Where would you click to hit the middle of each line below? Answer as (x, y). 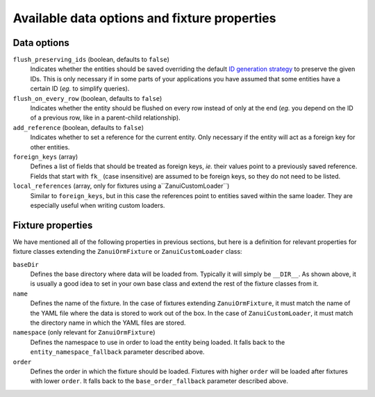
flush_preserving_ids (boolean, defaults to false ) (91, 60)
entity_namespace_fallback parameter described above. (117, 352)
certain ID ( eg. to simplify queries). (80, 89)
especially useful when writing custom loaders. (98, 205)
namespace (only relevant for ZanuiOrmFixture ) (84, 332)
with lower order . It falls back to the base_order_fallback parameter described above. (159, 381)
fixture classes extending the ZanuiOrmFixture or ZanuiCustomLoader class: (127, 252)
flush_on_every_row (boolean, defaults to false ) (87, 98)
